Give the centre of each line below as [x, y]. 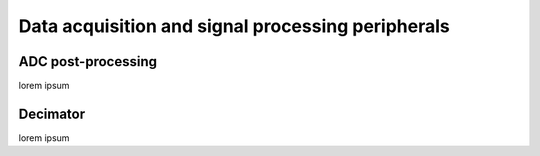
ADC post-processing [87, 61]
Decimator [51, 113]
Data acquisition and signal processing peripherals [234, 26]
